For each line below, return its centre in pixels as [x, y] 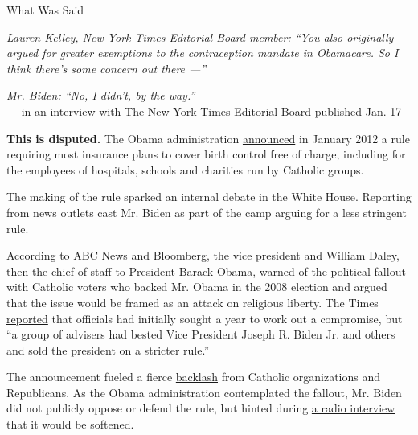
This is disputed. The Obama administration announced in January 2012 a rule [208, 138]
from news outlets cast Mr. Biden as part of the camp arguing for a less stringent [207, 212]
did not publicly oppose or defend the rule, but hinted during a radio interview [201, 408]
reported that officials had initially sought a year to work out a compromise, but [205, 318]
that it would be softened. [70, 424]
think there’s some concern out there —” [107, 68]
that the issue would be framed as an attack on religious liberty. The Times [193, 302]
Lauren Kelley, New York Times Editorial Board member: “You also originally [200, 37]
